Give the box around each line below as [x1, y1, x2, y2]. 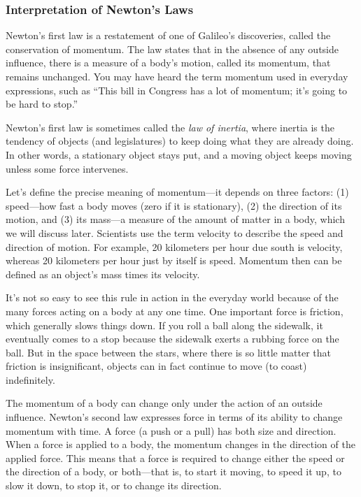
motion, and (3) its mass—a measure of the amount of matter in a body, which [6, 212, 345, 226]
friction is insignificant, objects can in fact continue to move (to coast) [6, 359, 307, 373]
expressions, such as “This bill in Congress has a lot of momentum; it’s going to [6, 82, 348, 97]
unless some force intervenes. [6, 161, 129, 175]
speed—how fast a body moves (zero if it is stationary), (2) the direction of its [6, 198, 342, 213]
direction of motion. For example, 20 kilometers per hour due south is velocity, [6, 239, 343, 254]
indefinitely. [6, 372, 55, 387]
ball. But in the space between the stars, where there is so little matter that [6, 345, 332, 359]
